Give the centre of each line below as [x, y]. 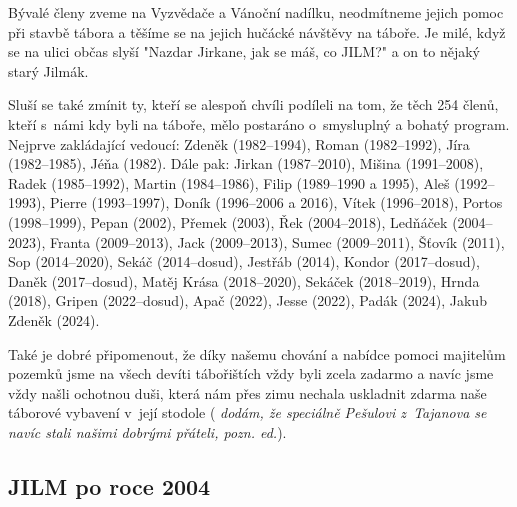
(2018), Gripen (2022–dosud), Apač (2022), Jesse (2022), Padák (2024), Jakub [247, 300]
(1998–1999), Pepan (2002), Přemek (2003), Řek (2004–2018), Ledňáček [228, 221]
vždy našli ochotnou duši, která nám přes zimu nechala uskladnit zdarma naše [247, 392]
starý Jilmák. [48, 70]
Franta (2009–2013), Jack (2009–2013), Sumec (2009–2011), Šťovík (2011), [277, 241]
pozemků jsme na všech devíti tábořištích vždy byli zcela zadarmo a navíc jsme [251, 373]
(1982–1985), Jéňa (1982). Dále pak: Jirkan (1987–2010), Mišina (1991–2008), [246, 163]
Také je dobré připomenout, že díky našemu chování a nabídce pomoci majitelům [257, 353]
